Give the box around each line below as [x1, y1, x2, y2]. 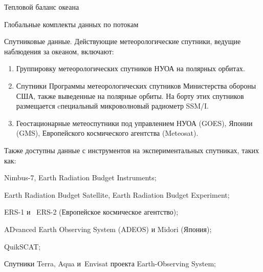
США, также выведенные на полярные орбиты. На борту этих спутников [16, 90, 244, 101]
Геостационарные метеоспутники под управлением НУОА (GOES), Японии [16, 117, 253, 128]
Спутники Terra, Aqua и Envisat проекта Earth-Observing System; [4, 258, 216, 269]
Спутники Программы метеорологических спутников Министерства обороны [16, 80, 256, 91]
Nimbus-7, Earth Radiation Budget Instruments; [4, 172, 157, 183]
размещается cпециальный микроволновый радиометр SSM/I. [16, 100, 209, 111]
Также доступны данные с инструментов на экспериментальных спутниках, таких [4, 144, 259, 155]
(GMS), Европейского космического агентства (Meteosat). [16, 128, 199, 138]
